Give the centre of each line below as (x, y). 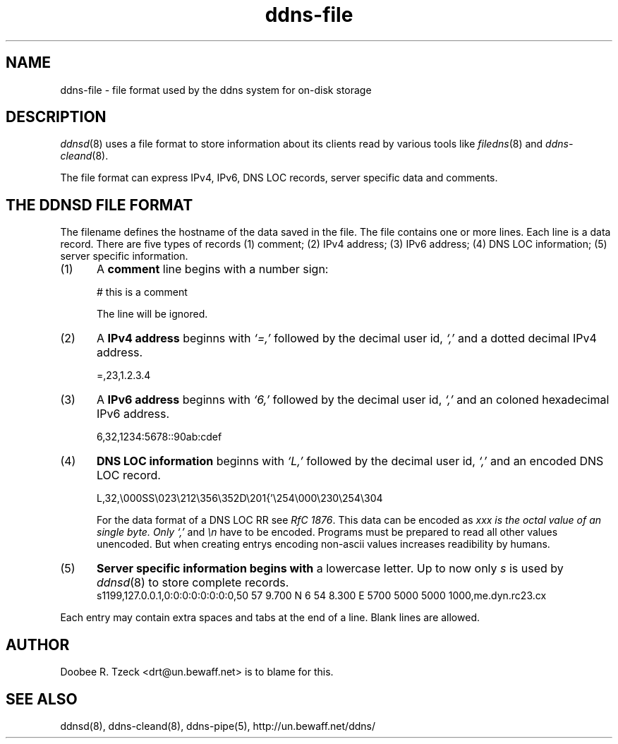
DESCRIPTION (56, 117)
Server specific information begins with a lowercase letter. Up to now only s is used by (330, 569)
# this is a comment (142, 292)
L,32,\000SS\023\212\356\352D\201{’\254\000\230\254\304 (240, 498)
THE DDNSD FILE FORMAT (99, 205)
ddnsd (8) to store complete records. (193, 583)
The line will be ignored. (152, 314)
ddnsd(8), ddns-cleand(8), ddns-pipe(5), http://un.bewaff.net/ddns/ (218, 726)
